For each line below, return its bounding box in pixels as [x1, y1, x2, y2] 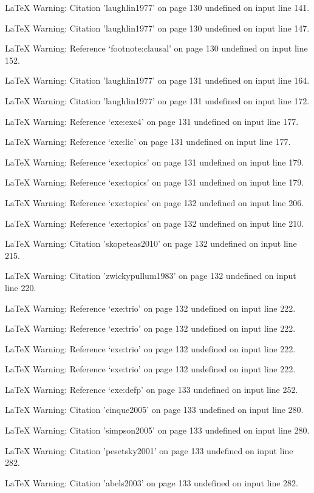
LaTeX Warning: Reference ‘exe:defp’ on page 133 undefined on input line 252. [5, 383, 298, 395]
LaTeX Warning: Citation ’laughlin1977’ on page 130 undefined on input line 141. [5, 1, 310, 13]
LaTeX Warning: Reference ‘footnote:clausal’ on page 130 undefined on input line [5, 42, 308, 55]
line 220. [5, 281, 36, 293]
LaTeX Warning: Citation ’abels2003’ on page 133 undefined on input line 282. [5, 476, 298, 489]
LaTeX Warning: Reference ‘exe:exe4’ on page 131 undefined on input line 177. [5, 115, 299, 127]
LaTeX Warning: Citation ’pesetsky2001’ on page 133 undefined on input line [5, 444, 293, 457]
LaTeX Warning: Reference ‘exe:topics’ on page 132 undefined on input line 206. [5, 196, 304, 209]
